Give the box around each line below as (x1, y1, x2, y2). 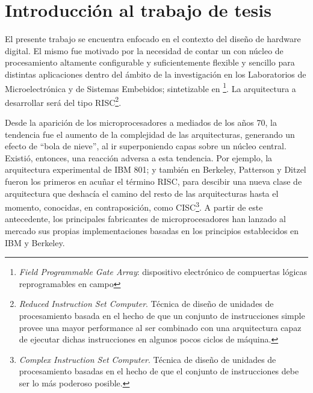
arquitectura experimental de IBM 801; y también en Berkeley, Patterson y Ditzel (5, 163, 306, 176)
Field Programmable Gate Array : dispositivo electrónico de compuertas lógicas (19, 265, 308, 278)
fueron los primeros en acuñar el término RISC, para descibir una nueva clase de (5, 175, 302, 187)
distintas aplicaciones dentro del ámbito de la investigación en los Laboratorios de (5, 67, 306, 80)
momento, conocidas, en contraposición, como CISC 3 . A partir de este (5, 199, 263, 213)
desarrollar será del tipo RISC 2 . (5, 94, 122, 108)
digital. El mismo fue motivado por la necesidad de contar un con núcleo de (5, 44, 284, 57)
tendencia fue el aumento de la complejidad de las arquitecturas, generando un (5, 128, 295, 140)
